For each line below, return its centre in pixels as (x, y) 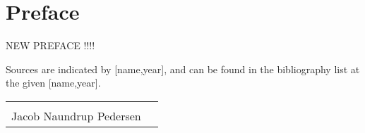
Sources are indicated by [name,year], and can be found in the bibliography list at (183, 69)
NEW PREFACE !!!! (50, 45)
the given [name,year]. (53, 83)
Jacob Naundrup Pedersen (76, 115)
